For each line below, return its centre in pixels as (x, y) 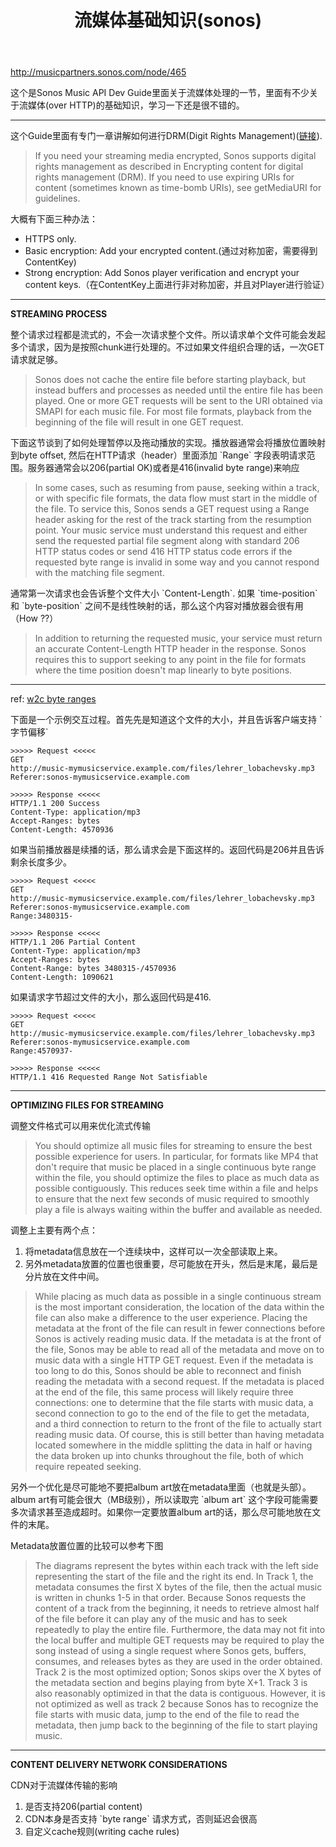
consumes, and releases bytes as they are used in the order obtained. (178, 1662)
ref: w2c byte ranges (53, 699)
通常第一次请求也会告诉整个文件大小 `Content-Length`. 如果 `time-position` (164, 593)
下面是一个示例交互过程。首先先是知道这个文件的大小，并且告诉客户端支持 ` (166, 720)
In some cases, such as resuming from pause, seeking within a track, (177, 488)
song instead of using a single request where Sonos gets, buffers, (170, 1651)
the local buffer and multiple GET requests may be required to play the (179, 1640)
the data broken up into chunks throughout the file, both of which (169, 1456)
